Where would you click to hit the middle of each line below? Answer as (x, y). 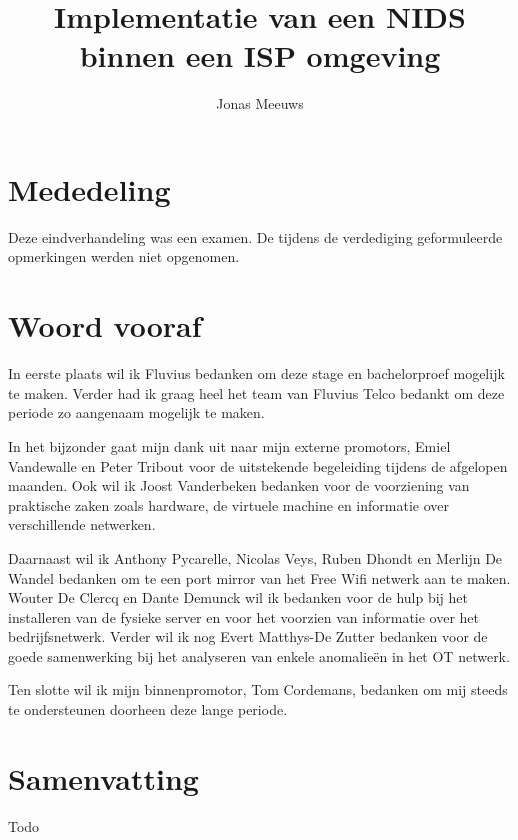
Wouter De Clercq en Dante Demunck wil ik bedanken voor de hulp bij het (238, 597)
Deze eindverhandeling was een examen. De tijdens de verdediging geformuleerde (255, 236)
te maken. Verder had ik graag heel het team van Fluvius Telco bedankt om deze (256, 392)
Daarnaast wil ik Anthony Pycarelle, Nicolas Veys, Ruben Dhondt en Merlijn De (255, 557)
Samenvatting (103, 777)
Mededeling (89, 188)
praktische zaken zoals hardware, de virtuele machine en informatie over (228, 504)
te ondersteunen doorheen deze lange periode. (148, 709)
